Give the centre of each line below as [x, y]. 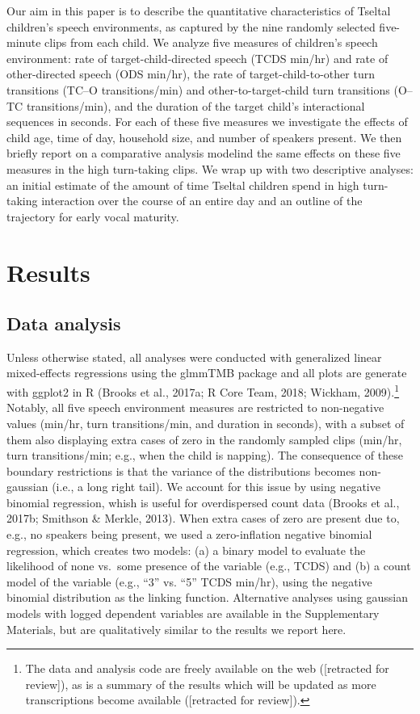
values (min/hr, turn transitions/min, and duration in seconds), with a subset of [206, 423]
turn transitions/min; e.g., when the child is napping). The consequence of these [205, 455]
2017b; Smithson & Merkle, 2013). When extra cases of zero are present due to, [203, 518]
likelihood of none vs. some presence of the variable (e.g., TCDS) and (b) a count [209, 566]
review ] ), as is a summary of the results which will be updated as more [201, 684]
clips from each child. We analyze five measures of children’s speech [211, 42]
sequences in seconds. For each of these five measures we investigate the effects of [207, 122]
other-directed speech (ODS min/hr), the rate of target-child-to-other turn [191, 74]
